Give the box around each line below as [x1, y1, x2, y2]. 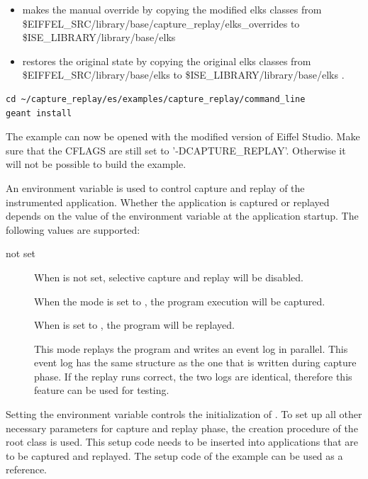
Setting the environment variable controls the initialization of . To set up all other [6, 407, 362, 422]
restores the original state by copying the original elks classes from [22, 53, 311, 68]
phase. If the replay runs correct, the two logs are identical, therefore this [34, 368, 352, 383]
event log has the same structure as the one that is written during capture [34, 355, 357, 370]
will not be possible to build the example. [6, 157, 186, 171]
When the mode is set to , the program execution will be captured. [34, 293, 325, 308]
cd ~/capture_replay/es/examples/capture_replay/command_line [6, 94, 306, 104]
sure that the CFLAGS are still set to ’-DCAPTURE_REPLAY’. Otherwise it [6, 142, 346, 157]
